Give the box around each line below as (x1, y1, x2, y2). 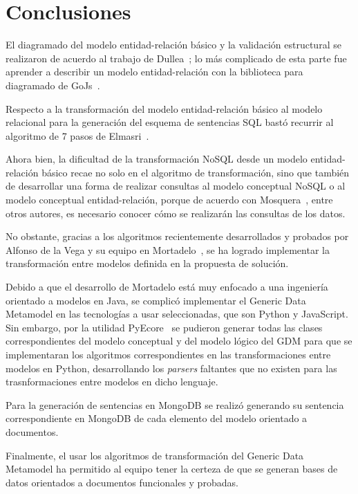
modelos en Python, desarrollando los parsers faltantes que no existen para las (6, 360, 337, 375)
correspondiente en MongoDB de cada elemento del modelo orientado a (6, 411, 308, 426)
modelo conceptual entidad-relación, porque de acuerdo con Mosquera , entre (6, 192, 333, 207)
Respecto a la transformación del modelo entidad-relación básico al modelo (6, 101, 323, 116)
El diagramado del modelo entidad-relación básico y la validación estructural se (6, 37, 341, 52)
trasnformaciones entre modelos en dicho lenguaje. (6, 374, 218, 389)
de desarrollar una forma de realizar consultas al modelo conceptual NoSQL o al (6, 179, 346, 193)
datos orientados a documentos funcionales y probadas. (6, 475, 238, 489)
